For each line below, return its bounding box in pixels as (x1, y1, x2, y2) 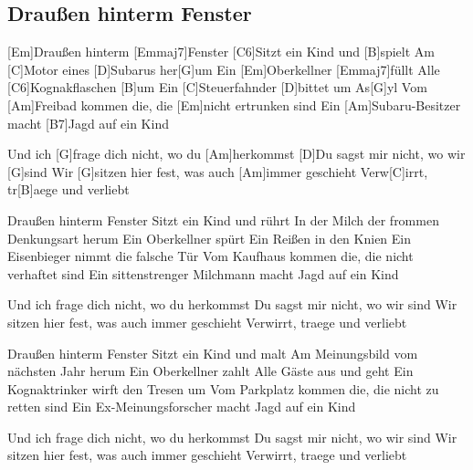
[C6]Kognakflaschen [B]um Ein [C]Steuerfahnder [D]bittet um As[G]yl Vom (7, 78, 427, 97)
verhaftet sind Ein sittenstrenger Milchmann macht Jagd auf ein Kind (7, 264, 399, 283)
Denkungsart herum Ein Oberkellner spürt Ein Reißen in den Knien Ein (7, 228, 412, 247)
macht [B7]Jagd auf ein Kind (7, 113, 169, 132)
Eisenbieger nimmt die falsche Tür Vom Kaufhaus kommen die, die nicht (7, 246, 414, 266)
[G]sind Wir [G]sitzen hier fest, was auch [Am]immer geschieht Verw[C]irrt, (7, 162, 428, 181)
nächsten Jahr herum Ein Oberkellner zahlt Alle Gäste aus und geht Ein (7, 361, 414, 381)
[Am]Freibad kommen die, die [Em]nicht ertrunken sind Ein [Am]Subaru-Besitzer (7, 95, 461, 114)
